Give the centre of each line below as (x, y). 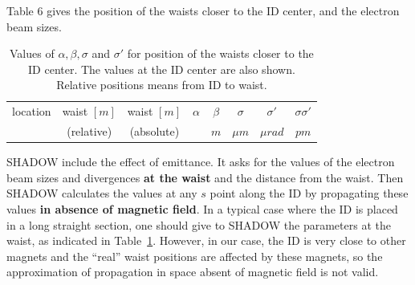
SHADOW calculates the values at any (102, 193)
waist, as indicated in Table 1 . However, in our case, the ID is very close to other (206, 240)
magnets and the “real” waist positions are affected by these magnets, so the (195, 256)
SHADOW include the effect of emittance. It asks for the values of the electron (201, 162)
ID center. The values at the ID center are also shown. (162, 69)
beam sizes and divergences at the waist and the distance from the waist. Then (205, 177)
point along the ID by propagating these (309, 193)
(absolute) (155, 131)
